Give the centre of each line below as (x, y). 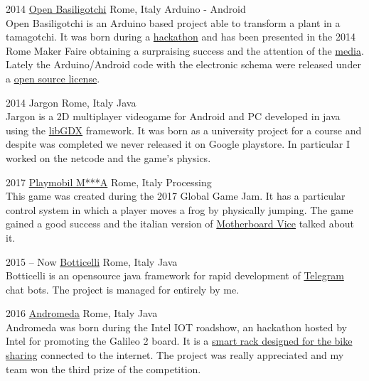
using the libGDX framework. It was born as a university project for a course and (184, 130)
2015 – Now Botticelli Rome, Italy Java (92, 261)
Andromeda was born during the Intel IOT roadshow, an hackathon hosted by (176, 327)
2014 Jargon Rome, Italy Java (71, 102)
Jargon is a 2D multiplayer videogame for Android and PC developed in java (173, 116)
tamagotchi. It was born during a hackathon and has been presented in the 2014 (181, 37)
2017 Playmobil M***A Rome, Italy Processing (109, 182)
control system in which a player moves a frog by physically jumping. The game (180, 209)
